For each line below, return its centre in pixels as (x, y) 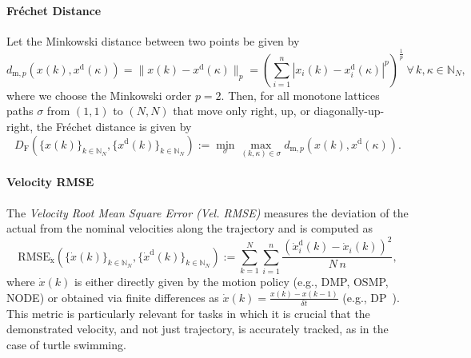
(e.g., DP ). (371, 297)
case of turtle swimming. (66, 344)
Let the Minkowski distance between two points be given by (153, 40)
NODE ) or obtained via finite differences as (113, 297)
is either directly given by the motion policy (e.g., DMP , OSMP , (231, 281)
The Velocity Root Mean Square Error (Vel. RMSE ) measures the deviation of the (208, 212)
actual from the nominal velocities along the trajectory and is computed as (190, 228)
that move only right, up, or (241, 111)
